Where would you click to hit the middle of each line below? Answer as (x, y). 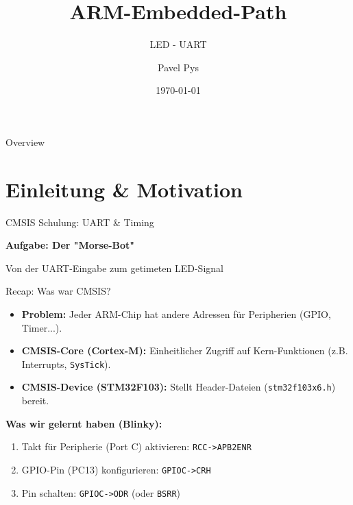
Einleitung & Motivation (124, 189)
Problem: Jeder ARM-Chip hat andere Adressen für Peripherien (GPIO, (176, 314)
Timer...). (42, 327)
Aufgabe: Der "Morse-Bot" (70, 245)
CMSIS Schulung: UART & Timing (80, 222)
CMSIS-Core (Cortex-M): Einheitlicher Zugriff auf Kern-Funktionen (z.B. (185, 350)
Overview (25, 141)
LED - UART (178, 44)
